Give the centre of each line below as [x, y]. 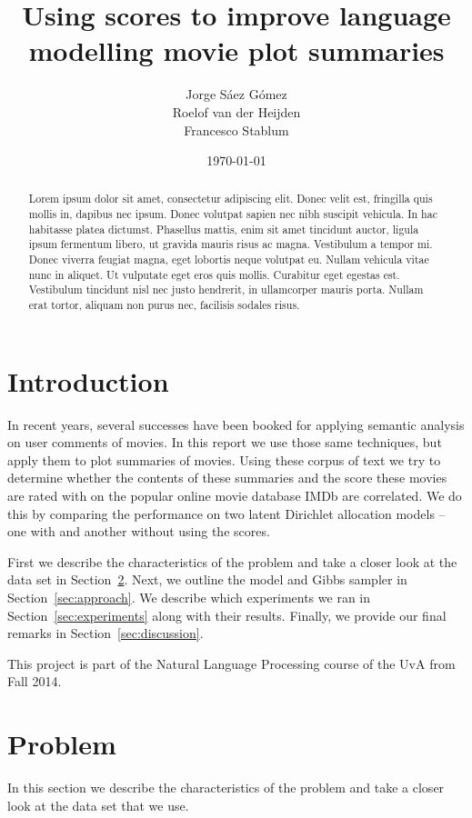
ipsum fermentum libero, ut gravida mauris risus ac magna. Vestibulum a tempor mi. [231, 244]
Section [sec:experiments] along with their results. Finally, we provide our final [227, 615]
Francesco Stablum [236, 130]
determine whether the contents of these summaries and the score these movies [227, 478]
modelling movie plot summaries [236, 50]
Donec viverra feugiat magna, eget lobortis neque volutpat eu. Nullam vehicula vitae [229, 259]
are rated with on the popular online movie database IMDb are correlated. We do [235, 496]
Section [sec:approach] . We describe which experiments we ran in [189, 598]
